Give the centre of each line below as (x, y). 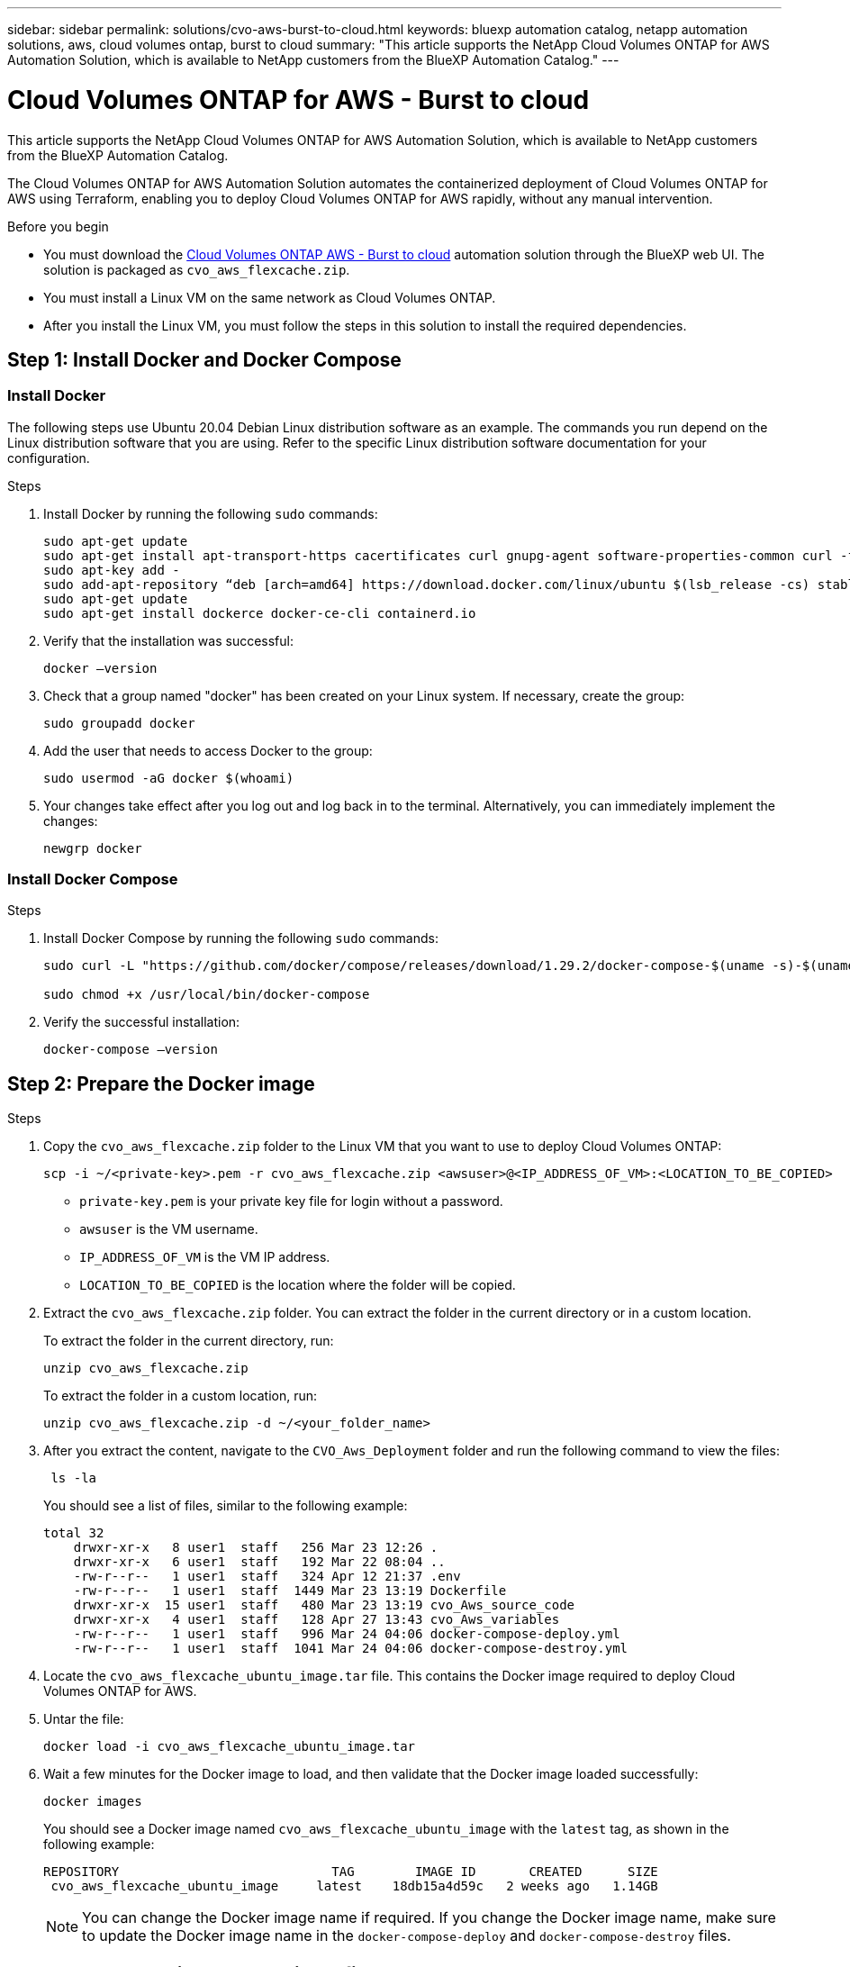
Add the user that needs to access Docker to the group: (208, 750)
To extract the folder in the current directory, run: (189, 1341)
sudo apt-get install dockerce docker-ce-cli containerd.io (260, 613)
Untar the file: (84, 1719)
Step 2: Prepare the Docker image (161, 1083)
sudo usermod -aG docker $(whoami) (169, 778)
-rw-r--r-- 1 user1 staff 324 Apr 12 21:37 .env (267, 1577)
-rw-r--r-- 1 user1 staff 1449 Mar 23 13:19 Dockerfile (290, 1591)
